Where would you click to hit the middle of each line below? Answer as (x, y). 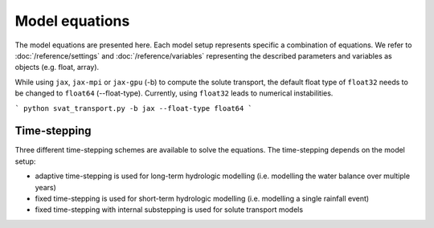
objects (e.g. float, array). (57, 67)
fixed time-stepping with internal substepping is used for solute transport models (169, 210)
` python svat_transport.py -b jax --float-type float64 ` (134, 108)
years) (45, 187)
